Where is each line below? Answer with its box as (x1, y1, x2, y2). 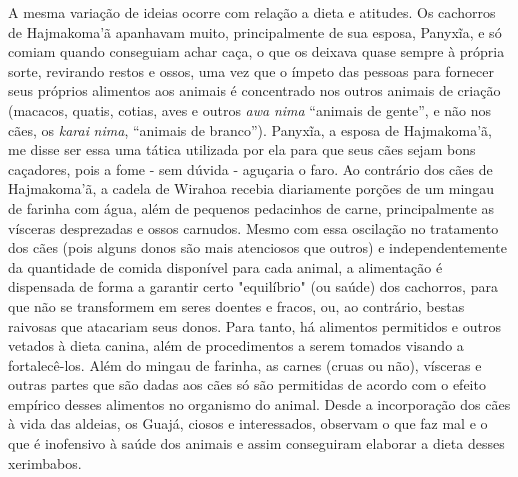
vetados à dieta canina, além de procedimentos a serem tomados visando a (8, 335, 464, 356)
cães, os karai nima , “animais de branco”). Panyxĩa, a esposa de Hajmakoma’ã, (8, 119, 492, 140)
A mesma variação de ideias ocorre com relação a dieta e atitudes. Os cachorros (8, 2, 496, 22)
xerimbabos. (8, 452, 82, 473)
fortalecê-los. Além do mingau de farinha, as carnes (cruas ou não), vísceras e (8, 354, 482, 375)
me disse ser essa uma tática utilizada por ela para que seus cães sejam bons (8, 139, 476, 160)
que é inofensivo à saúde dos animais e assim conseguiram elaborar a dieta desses (8, 433, 505, 454)
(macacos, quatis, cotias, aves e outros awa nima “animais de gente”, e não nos (8, 99, 492, 120)
